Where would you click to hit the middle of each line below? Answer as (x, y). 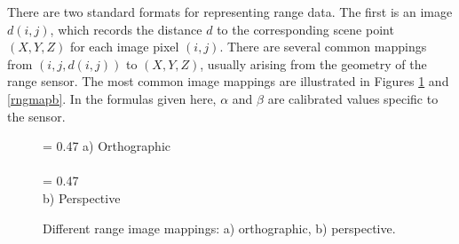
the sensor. (36, 116)
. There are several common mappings (323, 47)
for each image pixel (124, 47)
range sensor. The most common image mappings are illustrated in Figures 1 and (228, 81)
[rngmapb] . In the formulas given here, (112, 98)
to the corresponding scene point (305, 29)
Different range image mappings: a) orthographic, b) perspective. (219, 228)
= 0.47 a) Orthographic (107, 146)
